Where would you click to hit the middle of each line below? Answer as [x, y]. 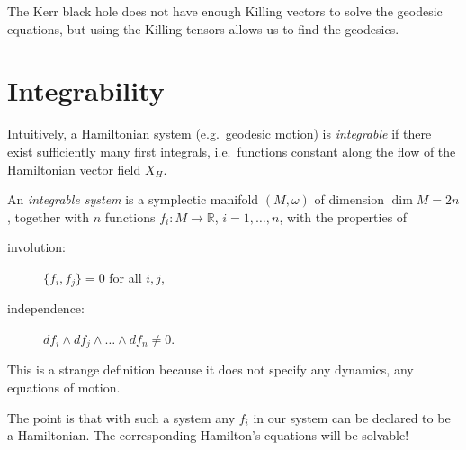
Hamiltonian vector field [74, 169]
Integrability [86, 90]
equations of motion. [64, 387]
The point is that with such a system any [121, 417]
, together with [49, 216]
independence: [46, 308]
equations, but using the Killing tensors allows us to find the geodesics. [203, 28]
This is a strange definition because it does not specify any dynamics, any [211, 369]
